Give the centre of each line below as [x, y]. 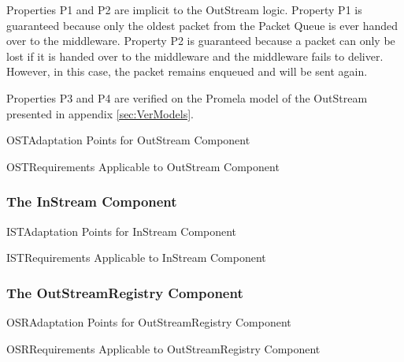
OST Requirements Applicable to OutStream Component [143, 166]
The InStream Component [92, 202]
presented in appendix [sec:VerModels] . [100, 113]
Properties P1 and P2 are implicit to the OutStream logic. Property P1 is [184, 9]
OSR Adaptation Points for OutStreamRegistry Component [149, 321]
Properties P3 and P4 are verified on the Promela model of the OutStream [187, 97]
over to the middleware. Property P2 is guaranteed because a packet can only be [201, 41]
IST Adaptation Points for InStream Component [122, 231]
